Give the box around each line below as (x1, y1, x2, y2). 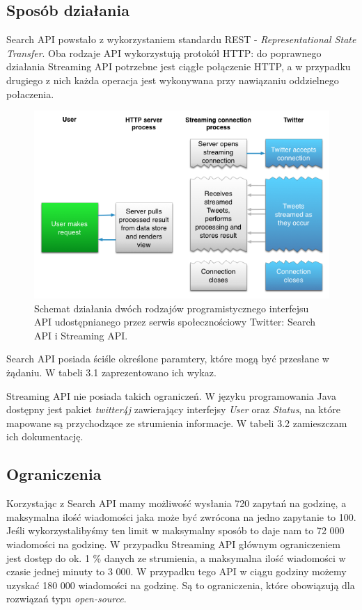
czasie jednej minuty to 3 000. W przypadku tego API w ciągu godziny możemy (6, 564, 347, 579)
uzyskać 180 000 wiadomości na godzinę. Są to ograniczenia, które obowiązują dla (6, 577, 355, 592)
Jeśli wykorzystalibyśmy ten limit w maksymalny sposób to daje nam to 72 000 (6, 523, 345, 538)
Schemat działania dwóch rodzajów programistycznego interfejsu (34, 300, 309, 315)
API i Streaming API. (34, 328, 128, 342)
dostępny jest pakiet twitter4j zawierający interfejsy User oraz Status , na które (6, 402, 340, 417)
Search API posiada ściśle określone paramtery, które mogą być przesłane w (6, 351, 329, 366)
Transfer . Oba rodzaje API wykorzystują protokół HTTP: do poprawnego (6, 45, 322, 60)
